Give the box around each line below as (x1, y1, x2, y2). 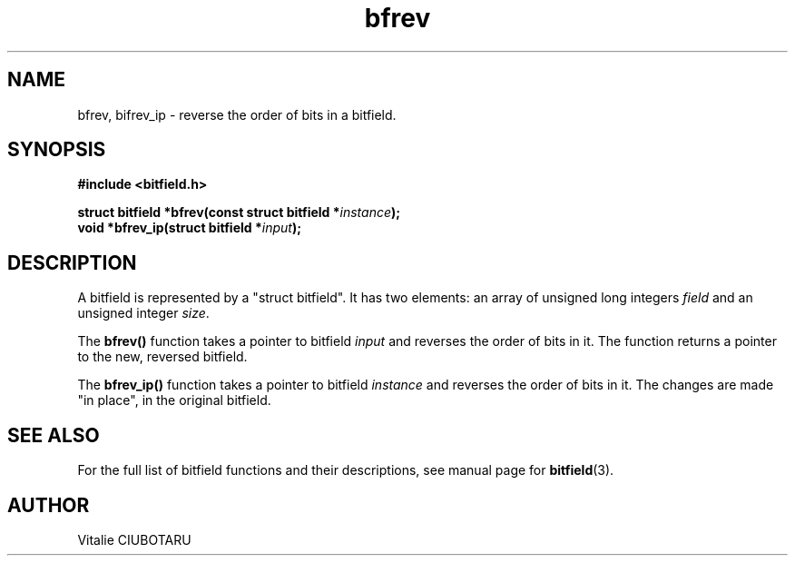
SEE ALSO (7, 423, 100, 447)
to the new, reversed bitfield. (77, 349, 248, 365)
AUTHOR (7, 493, 90, 517)
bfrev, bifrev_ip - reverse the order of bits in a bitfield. (77, 106, 397, 123)
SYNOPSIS (7, 138, 106, 162)
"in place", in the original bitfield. (77, 392, 271, 409)
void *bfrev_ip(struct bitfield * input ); (77, 220, 301, 236)
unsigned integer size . (77, 305, 210, 321)
